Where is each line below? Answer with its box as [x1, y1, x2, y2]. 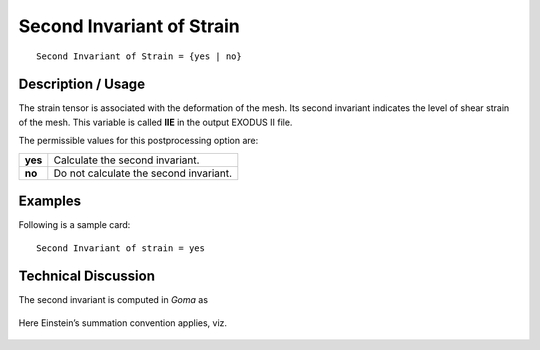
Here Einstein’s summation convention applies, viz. [18, 316, 228, 329]
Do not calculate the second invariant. [53, 166, 233, 180]
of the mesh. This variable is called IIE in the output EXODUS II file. [18, 116, 293, 128]
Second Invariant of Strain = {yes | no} [36, 50, 242, 62]
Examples [18, 193, 82, 210]
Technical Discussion [18, 268, 155, 285]
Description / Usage [18, 76, 145, 93]
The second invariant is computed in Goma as [18, 294, 209, 306]
